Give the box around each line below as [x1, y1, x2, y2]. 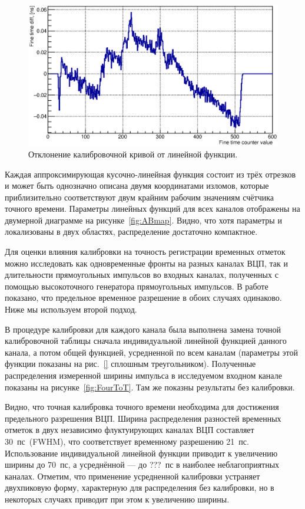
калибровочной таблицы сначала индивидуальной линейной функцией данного [5, 334, 287, 347]
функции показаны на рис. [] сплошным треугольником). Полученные [5, 357, 256, 370]
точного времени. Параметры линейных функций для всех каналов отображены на [5, 202, 300, 215]
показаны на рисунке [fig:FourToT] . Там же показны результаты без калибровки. [5, 380, 295, 393]
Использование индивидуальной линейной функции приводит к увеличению [5, 446, 278, 459]
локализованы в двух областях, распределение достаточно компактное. [5, 225, 258, 238]
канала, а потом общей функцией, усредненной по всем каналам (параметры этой [5, 346, 298, 358]
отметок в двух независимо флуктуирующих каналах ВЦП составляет [5, 423, 254, 436]
